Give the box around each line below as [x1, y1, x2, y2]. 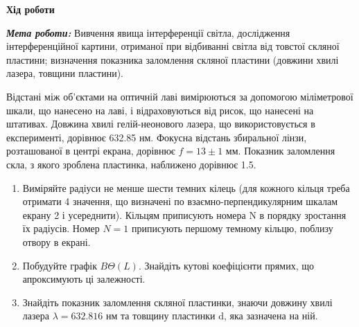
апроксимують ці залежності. [22, 272, 146, 286]
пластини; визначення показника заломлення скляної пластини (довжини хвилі [6, 52, 339, 67]
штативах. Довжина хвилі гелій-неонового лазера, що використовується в [6, 116, 315, 131]
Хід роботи [6, 2, 55, 16]
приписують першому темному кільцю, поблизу [132, 221, 333, 236]
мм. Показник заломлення [225, 143, 335, 158]
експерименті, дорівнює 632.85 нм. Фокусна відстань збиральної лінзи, [6, 130, 307, 144]
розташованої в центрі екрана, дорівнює [6, 143, 175, 158]
